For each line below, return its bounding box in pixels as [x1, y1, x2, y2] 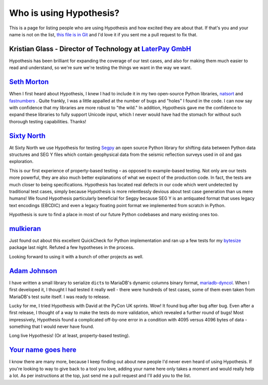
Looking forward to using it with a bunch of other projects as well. [9, 253, 144, 259]
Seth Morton [9, 77, 49, 86]
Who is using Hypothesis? [9, 7, 120, 18]
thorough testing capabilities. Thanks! [9, 118, 86, 124]
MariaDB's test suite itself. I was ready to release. [9, 294, 110, 300]
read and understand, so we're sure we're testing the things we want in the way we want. [9, 65, 192, 71]
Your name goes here [9, 346, 76, 354]
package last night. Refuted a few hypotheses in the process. [9, 244, 134, 250]
